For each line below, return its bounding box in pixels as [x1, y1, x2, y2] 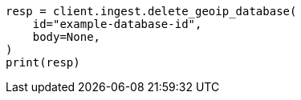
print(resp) [6, 56, 80, 69]
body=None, [32, 30, 101, 43]
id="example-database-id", [32, 18, 202, 30]
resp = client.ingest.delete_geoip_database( [6, 5, 297, 18]
